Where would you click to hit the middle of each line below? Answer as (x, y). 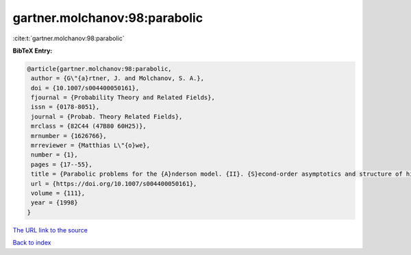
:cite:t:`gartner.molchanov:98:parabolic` (68, 38)
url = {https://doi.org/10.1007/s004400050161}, (114, 184)
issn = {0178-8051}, (65, 107)
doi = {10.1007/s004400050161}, (85, 88)
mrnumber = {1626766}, (69, 136)
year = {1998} (54, 203)
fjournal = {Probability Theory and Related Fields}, (123, 98)
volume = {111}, (58, 193)
